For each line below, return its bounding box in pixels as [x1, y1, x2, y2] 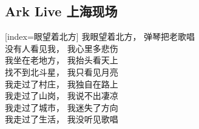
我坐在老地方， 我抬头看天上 [5, 54, 118, 66]
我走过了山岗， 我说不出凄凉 [5, 89, 118, 102]
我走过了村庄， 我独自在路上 [5, 77, 118, 90]
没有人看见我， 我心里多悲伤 [5, 42, 118, 54]
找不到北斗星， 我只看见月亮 [5, 65, 118, 78]
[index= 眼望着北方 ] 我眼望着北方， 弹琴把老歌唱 [5, 30, 195, 43]
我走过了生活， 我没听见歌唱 [5, 113, 118, 125]
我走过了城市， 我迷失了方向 [5, 101, 118, 113]
